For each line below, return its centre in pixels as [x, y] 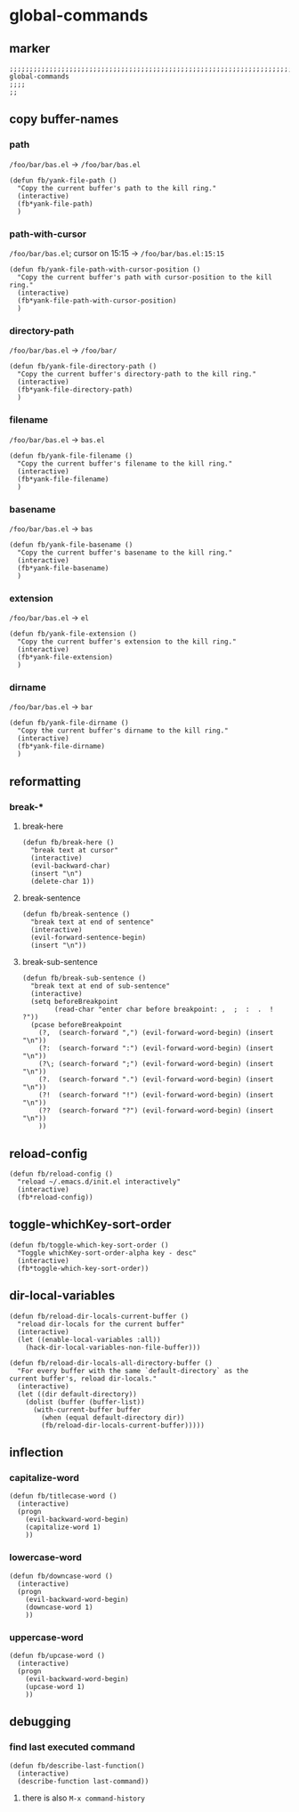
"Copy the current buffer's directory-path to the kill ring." [137, 375]
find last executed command [72, 1747]
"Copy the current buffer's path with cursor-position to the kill [145, 277]
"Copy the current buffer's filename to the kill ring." [125, 464]
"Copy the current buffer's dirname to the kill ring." [123, 731]
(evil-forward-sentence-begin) [89, 938]
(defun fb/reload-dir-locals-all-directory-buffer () [111, 1363]
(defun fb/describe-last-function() [77, 1766]
